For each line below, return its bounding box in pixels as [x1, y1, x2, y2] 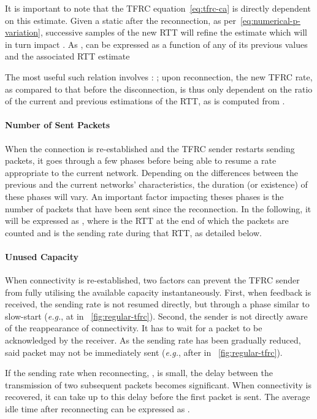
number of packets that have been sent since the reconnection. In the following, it [5, 202, 311, 215]
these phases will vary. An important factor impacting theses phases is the [5, 190, 284, 202]
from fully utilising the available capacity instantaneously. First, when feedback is [5, 285, 311, 298]
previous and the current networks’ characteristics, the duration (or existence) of [5, 178, 308, 191]
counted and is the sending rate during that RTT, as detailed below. [5, 226, 262, 239]
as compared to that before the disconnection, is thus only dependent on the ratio [5, 82, 313, 95]
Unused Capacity [5, 250, 79, 263]
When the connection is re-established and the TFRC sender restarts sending [5, 142, 295, 155]
